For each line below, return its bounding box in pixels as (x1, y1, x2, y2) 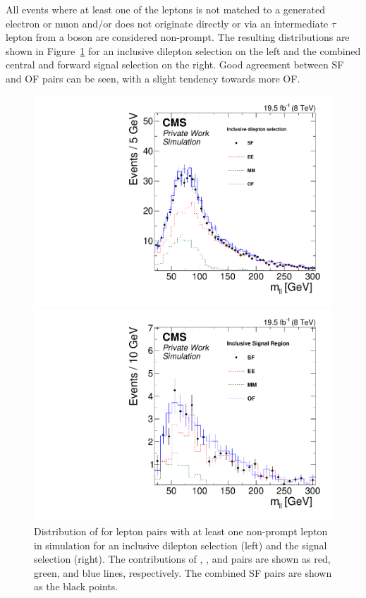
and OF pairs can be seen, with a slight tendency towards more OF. (6, 71, 300, 85)
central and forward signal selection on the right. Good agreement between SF (6, 57, 344, 72)
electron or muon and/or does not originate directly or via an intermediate (6, 16, 329, 30)
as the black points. (34, 579, 118, 594)
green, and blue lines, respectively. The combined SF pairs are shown (34, 565, 332, 580)
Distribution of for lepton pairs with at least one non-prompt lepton (34, 524, 328, 539)
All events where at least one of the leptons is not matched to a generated (6, 2, 325, 16)
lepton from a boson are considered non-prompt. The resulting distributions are (6, 30, 350, 44)
